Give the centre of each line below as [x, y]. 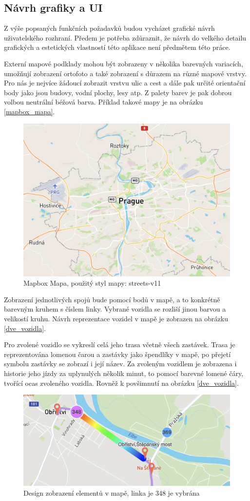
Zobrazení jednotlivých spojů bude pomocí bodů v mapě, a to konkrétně [112, 299]
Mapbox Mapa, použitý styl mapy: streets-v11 [92, 283]
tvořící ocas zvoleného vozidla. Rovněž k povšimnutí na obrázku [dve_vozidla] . [121, 383]
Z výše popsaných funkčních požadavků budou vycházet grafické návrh [109, 28]
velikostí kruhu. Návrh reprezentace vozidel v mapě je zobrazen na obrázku [116, 318]
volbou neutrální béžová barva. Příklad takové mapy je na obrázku [104, 102]
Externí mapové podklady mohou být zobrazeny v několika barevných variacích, [124, 63]
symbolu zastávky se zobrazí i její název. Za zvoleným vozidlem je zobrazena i [120, 364]
